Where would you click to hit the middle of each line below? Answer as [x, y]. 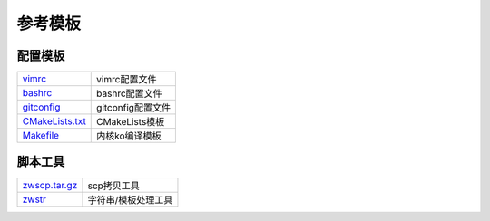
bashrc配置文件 [129, 93]
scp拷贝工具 [114, 186]
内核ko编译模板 [129, 136]
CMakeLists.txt [54, 121]
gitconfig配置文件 [134, 108]
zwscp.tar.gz [50, 185]
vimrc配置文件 [127, 80]
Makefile [40, 136]
